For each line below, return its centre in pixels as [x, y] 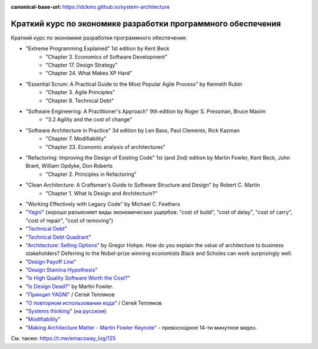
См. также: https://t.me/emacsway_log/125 [63, 338]
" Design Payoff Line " [51, 261]
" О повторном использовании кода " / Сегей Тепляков [94, 303]
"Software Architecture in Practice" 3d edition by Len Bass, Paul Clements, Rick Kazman [132, 130]
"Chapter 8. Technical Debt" [80, 101]
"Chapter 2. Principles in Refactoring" [91, 174]
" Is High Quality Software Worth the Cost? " [78, 278]
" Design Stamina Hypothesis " [62, 270]
